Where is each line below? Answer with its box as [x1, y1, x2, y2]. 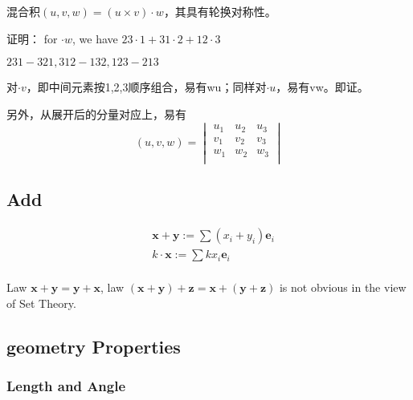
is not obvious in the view [279, 279, 407, 296]
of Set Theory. [6, 294, 76, 311]
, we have [72, 30, 118, 46]
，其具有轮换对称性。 [163, 3, 276, 19]
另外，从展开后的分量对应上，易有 [6, 105, 186, 122]
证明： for [6, 30, 58, 46]
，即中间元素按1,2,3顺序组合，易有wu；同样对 [26, 79, 267, 95]
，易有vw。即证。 [276, 79, 369, 95]
